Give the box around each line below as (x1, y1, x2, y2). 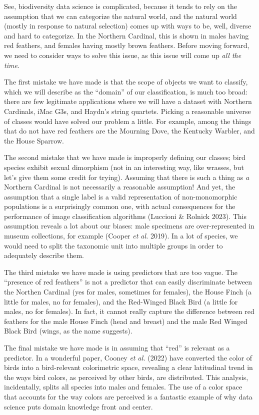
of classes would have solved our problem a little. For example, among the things (4, 115, 251, 126)
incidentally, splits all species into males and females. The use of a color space (4, 381, 242, 392)
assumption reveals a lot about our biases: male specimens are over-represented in (4, 220, 254, 231)
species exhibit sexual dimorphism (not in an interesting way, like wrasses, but (4, 161, 244, 172)
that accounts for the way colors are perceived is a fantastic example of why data (4, 391, 252, 401)
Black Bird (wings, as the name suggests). (4, 325, 132, 336)
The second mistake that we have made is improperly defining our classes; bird (4, 152, 245, 162)
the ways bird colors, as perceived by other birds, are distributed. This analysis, (4, 371, 248, 382)
